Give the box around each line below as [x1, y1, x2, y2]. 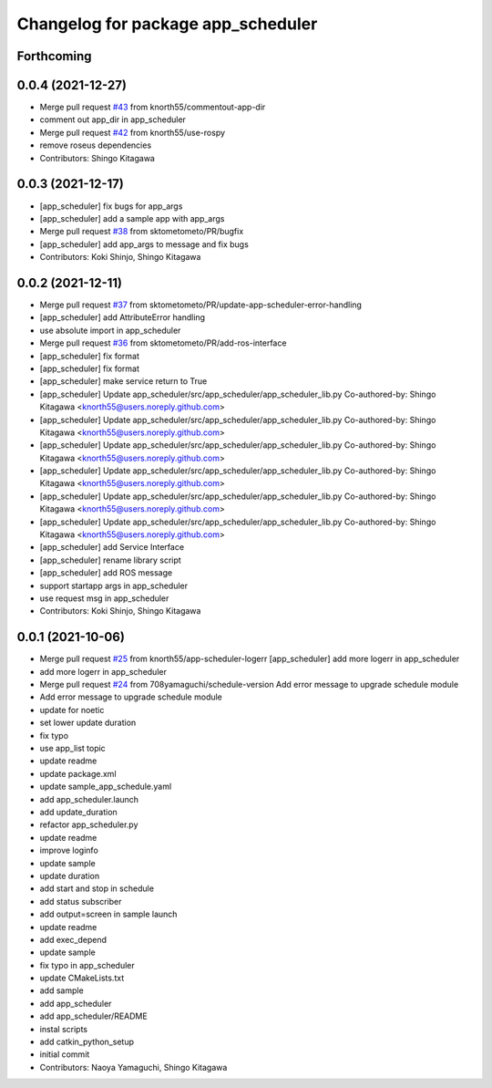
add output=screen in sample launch [39, 908, 178, 920]
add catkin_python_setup [39, 1036, 134, 1048]
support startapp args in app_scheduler [39, 580, 189, 591]
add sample [39, 985, 84, 996]
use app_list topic [39, 743, 107, 754]
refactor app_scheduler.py [39, 819, 138, 830]
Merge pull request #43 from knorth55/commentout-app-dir [39, 101, 266, 113]
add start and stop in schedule [39, 883, 155, 894]
